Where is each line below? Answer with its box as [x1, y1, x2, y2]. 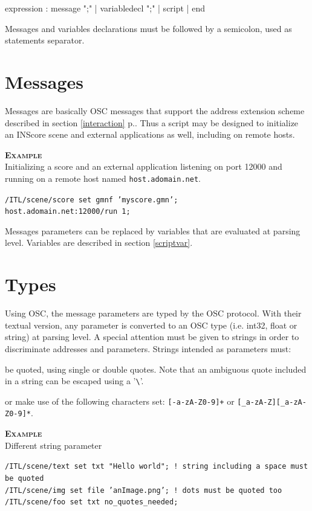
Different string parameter [5, 439, 102, 451]
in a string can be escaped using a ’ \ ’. [5, 374, 144, 387]
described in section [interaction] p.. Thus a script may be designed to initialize [5, 116, 299, 129]
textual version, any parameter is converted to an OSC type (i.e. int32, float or [5, 318, 297, 331]
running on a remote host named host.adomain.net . [5, 172, 201, 184]
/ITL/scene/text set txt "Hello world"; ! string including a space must [5, 462, 308, 471]
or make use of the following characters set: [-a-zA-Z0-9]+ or [5, 394, 235, 407]
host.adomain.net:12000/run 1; [5, 207, 131, 216]
